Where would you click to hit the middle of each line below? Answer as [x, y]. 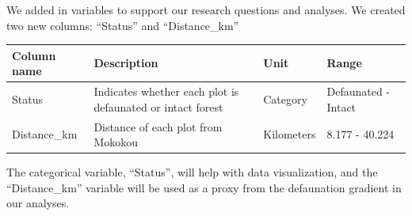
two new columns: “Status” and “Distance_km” [123, 25]
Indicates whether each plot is [166, 91]
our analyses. [38, 203]
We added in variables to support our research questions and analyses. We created [206, 9]
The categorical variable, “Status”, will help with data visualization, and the [192, 172]
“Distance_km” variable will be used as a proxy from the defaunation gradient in [204, 187]
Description [126, 63]
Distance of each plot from [158, 126]
